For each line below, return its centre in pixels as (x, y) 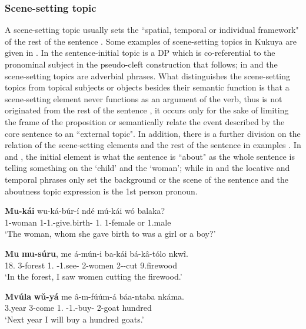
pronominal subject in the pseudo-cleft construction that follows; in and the (141, 64)
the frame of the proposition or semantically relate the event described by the (145, 121)
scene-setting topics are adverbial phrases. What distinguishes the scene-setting (148, 75)
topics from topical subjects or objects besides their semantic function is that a (147, 87)
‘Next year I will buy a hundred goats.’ (74, 319)
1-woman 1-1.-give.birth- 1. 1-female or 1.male (88, 222)
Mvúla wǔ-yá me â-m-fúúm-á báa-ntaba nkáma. (95, 296)
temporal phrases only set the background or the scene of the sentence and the (147, 179)
